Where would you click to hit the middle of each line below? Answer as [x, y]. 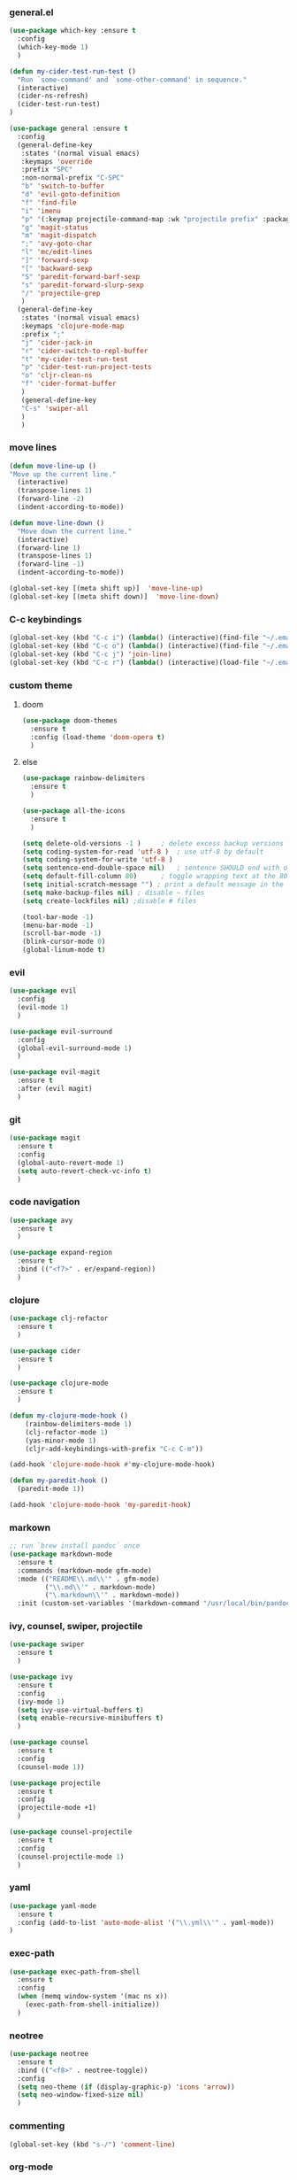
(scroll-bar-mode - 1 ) [62, 933]
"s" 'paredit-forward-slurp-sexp [82, 285]
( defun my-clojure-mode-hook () [69, 1416]
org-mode [31, 2167]
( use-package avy [41, 1220]
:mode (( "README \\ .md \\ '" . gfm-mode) [89, 1579]
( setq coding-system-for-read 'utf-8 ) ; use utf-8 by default [143, 852]
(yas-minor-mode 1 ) [61, 1441]
